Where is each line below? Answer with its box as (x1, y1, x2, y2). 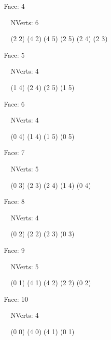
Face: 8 (4, 196, 25, 206)
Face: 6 (4, 98, 25, 108)
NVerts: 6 (10, 17, 39, 27)
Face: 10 (4, 294, 28, 304)
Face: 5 (4, 49, 25, 60)
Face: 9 (4, 245, 25, 255)
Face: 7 (4, 147, 25, 157)
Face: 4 (4, 1, 25, 11)
